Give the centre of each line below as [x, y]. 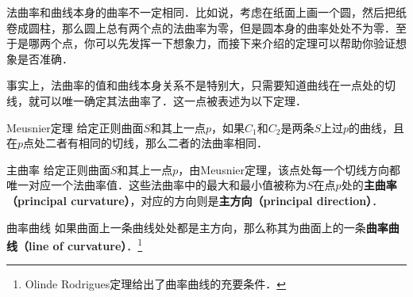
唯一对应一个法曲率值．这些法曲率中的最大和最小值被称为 [156, 185]
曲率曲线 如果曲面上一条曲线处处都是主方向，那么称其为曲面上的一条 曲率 [197, 227]
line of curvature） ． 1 [85, 244]
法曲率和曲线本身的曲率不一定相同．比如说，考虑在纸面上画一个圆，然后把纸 [206, 12]
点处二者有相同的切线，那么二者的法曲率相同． [146, 143]
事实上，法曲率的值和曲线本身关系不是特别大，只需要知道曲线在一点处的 [195, 85]
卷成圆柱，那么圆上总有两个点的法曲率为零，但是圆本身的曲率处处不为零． [201, 27]
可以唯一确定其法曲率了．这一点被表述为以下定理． [173, 100]
